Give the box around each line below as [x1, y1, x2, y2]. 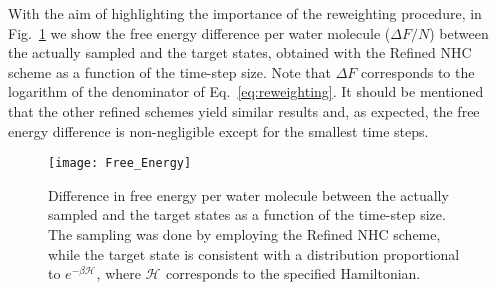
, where [96, 263, 141, 284]
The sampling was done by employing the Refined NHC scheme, [48, 224, 441, 244]
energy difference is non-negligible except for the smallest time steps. [8, 120, 429, 141]
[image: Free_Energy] [48, 156, 192, 171]
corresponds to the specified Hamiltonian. [165, 263, 421, 284]
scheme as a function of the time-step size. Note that [8, 61, 332, 82]
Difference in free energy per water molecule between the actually [48, 184, 449, 205]
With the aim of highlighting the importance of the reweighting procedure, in [8, 3, 482, 23]
